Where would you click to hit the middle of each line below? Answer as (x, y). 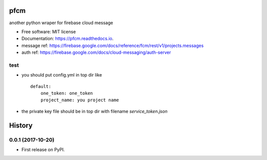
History (21, 125)
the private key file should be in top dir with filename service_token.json (94, 111)
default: (41, 86)
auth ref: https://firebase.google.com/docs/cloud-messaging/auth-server (96, 52)
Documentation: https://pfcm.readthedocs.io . (67, 39)
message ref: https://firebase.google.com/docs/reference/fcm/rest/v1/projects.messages (112, 45)
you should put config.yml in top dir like (62, 75)
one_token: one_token (67, 93)
